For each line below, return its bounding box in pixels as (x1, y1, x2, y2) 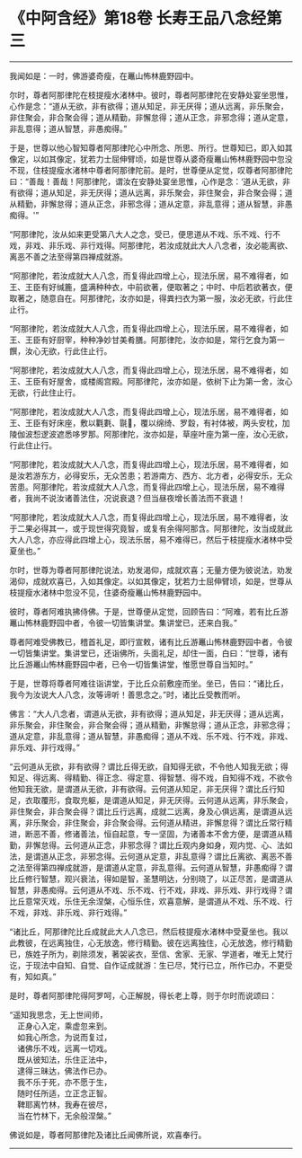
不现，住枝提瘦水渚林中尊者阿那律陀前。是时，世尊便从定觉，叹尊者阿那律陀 (9, 164, 293, 175)
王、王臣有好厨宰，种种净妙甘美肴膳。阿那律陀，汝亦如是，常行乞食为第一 (9, 334, 285, 345)
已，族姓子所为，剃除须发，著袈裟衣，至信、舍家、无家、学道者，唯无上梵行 (9, 949, 293, 959)
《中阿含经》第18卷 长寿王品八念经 (9, 8, 267, 29)
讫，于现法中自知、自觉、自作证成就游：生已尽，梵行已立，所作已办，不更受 (9, 959, 293, 970)
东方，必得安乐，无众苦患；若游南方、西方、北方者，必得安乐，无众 (40, 470, 293, 481)
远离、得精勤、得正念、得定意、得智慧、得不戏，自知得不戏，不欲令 (40, 772, 293, 782)
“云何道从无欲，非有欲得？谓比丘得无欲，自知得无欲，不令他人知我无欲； (9, 761, 281, 772)
